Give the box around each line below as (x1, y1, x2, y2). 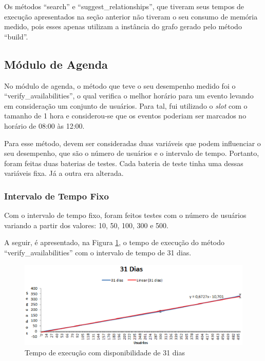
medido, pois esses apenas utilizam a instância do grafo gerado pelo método (4, 21, 242, 32)
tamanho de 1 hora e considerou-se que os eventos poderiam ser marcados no (4, 110, 247, 121)
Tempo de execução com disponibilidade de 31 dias (25, 347, 185, 357)
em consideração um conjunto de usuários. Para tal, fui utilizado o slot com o (4, 100, 248, 111)
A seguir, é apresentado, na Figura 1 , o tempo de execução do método (4, 237, 224, 248)
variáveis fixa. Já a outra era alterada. (4, 168, 124, 178)
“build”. (4, 31, 28, 42)
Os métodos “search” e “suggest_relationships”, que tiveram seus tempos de (4, 1, 244, 11)
